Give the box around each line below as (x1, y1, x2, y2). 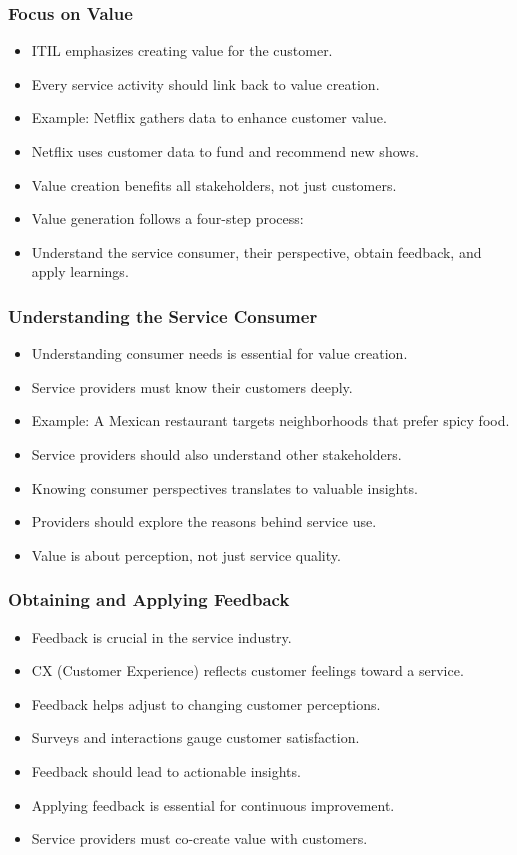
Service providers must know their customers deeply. (31, 376, 353, 397)
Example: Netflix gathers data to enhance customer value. (31, 107, 387, 128)
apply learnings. (31, 261, 129, 282)
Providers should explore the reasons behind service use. (31, 511, 377, 532)
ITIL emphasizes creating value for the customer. (31, 40, 333, 61)
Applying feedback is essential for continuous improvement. (31, 794, 395, 815)
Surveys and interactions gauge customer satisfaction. (31, 727, 360, 748)
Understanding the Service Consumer (8, 303, 318, 328)
